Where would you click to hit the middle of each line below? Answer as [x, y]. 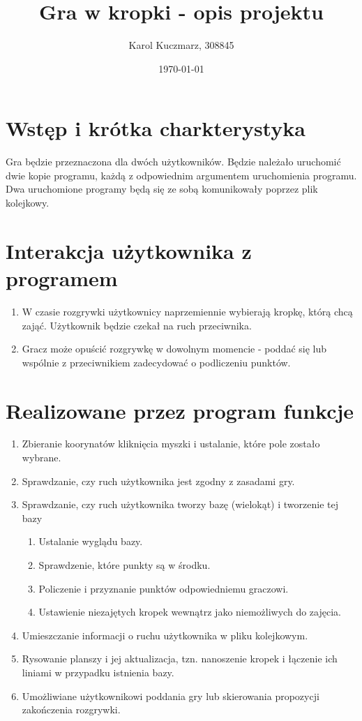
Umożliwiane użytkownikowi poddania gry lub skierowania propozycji [171, 696]
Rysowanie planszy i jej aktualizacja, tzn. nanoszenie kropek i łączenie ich [180, 659]
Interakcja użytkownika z [129, 250]
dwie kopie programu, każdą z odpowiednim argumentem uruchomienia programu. [181, 175]
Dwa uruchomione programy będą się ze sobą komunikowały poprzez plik [162, 189]
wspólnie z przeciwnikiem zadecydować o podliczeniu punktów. [156, 362]
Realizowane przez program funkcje [180, 410]
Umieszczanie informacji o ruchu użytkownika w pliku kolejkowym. [165, 635]
